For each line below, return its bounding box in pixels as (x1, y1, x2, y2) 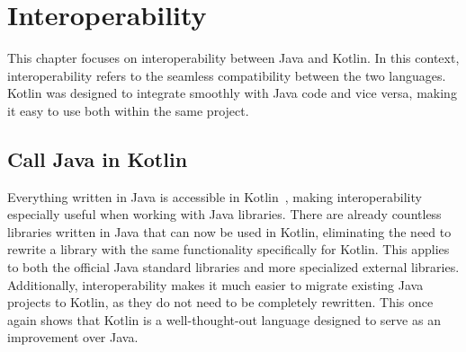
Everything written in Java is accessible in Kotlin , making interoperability (7, 187, 422, 206)
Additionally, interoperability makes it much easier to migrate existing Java (7, 275, 424, 294)
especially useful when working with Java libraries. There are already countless (7, 205, 442, 224)
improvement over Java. (7, 328, 139, 347)
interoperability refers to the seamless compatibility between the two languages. (7, 66, 446, 84)
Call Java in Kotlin (7, 145, 188, 172)
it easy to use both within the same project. (7, 101, 249, 119)
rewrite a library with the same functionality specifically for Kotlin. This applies (7, 240, 450, 259)
